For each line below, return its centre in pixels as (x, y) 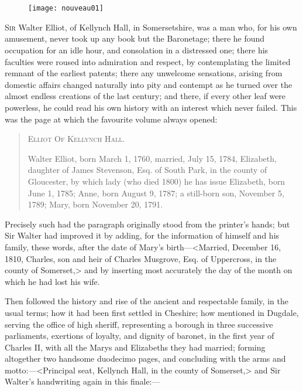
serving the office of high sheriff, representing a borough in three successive (139, 324)
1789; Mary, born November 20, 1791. (95, 204)
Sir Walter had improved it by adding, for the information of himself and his (142, 235)
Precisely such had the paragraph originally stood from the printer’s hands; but (147, 224)
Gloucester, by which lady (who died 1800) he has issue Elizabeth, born (156, 181)
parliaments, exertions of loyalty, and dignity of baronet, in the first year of (140, 336)
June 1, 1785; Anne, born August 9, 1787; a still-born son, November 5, (156, 193)
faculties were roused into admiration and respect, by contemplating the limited (148, 61)
